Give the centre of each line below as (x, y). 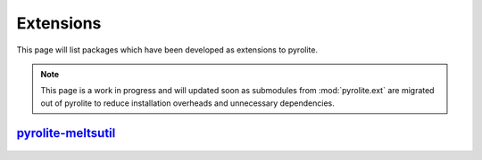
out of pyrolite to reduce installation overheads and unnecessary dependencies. (187, 103)
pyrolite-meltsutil (66, 133)
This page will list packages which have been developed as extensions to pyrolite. (167, 50)
